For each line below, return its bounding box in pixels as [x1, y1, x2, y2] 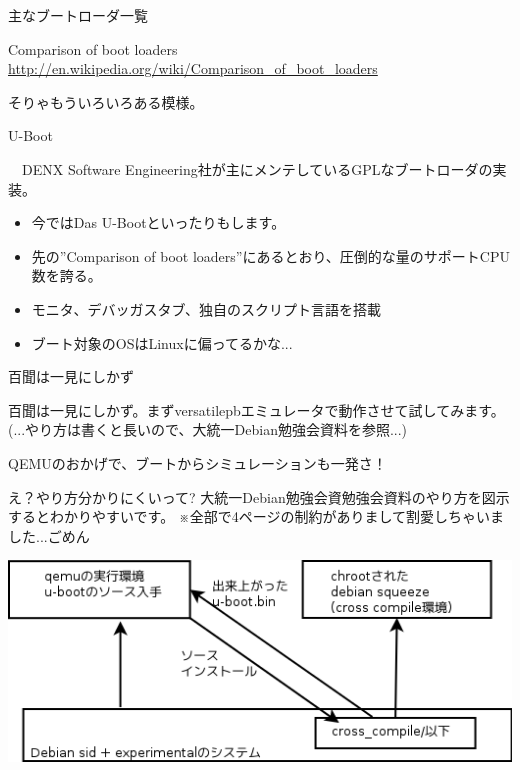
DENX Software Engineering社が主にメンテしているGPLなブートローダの [21, 158, 493, 179]
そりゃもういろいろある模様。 [8, 91, 204, 112]
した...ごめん [8, 525, 90, 546]
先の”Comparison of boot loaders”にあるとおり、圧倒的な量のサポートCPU [31, 245, 511, 266]
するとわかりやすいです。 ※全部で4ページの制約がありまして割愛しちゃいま [8, 506, 505, 527]
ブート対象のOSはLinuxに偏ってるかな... [31, 332, 293, 353]
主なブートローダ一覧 [8, 5, 148, 25]
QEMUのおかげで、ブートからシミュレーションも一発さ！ [8, 452, 387, 473]
